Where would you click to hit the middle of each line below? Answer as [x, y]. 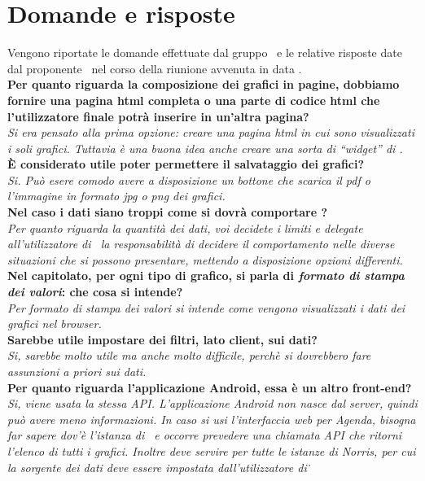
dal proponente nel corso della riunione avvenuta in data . [155, 68]
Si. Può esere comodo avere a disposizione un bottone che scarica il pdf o [189, 179]
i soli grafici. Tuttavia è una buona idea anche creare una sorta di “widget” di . [205, 148]
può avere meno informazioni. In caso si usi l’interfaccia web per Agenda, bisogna [212, 419]
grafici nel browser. [55, 324]
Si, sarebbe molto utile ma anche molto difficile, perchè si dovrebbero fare [189, 355]
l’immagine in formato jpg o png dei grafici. [116, 196]
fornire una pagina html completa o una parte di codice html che [194, 100]
